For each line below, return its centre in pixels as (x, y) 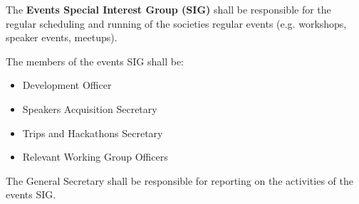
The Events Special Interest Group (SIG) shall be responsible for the (168, 9)
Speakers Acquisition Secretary (90, 108)
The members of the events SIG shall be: (95, 61)
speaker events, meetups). (62, 37)
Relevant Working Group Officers (95, 157)
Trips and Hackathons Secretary (93, 133)
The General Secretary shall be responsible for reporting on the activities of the (179, 180)
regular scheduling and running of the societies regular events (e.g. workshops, (176, 23)
